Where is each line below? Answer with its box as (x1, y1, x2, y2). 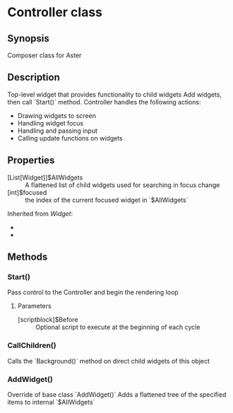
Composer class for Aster (7, 51, 82, 59)
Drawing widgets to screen (17, 111, 97, 120)
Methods (7, 251, 48, 263)
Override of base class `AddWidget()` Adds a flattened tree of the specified (7, 390, 227, 399)
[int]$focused (7, 188, 47, 196)
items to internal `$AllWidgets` (7, 397, 95, 406)
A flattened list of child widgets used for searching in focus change (25, 181, 220, 189)
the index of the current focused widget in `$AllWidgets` (25, 196, 189, 204)
